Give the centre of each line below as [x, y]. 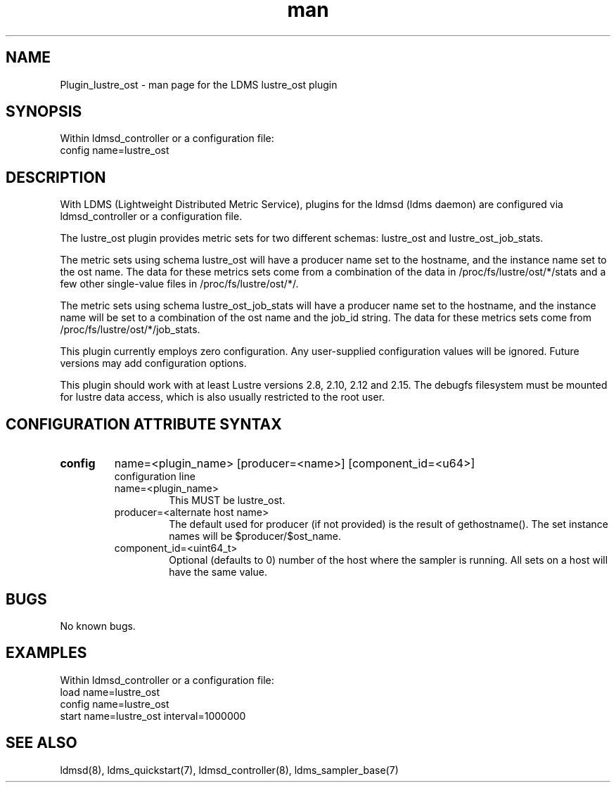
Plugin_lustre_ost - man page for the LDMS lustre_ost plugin [199, 84]
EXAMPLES [46, 653]
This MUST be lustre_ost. [227, 500]
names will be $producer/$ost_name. [255, 536]
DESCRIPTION [56, 177]
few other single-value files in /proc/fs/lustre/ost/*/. [179, 284]
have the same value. [218, 572]
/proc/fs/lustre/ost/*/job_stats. [130, 330]
